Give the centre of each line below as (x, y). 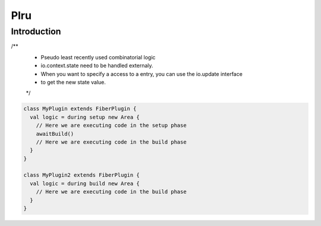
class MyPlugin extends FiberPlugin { (80, 109)
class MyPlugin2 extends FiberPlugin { (81, 175)
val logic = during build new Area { (85, 183)
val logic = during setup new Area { (85, 117)
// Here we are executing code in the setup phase (111, 125)
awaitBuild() (55, 134)
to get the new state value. (73, 82)
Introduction (36, 31)
